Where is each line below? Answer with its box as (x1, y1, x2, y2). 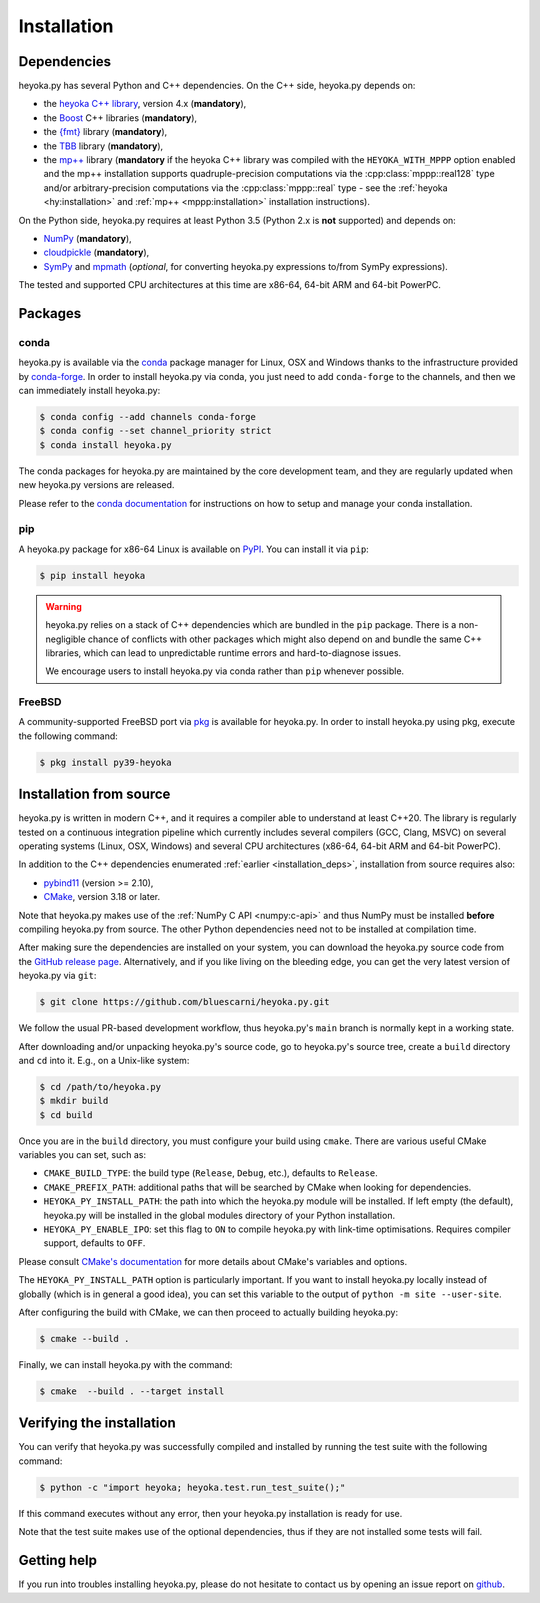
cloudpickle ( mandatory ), (43, 246, 150, 259)
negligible (45, 633, 86, 645)
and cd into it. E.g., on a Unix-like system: (18, 1054, 190, 1066)
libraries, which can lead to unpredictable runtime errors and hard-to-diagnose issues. (45, 646, 402, 659)
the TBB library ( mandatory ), (43, 140, 164, 152)
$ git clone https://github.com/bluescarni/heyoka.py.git (39, 996, 330, 1008)
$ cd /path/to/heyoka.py (39, 1081, 162, 1092)
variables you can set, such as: (18, 1149, 147, 1161)
